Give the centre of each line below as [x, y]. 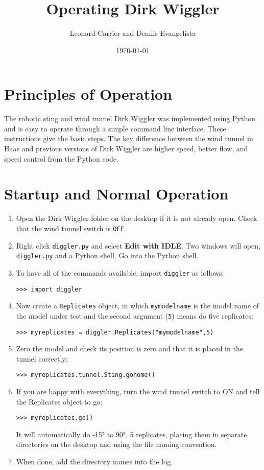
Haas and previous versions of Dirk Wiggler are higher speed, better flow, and [126, 149]
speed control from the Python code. [61, 158]
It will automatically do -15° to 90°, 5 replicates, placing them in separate [131, 434]
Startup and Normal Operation [116, 194]
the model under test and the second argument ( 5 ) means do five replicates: [135, 315]
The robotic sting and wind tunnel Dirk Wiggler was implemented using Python [130, 118]
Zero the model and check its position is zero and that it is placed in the [129, 349]
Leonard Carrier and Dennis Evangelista [133, 33]
